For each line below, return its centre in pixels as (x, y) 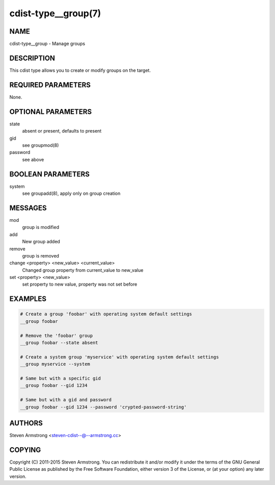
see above (33, 159)
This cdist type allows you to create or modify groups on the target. (80, 70)
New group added (41, 242)
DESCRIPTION (32, 58)
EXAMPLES (28, 299)
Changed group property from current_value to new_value (83, 270)
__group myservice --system (55, 364)
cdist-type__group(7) (55, 13)
